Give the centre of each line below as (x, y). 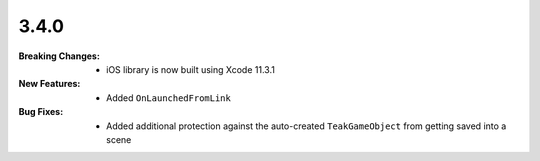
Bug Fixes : (41, 112)
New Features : (49, 84)
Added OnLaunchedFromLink (169, 97)
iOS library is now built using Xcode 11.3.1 (190, 69)
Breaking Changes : (59, 56)
